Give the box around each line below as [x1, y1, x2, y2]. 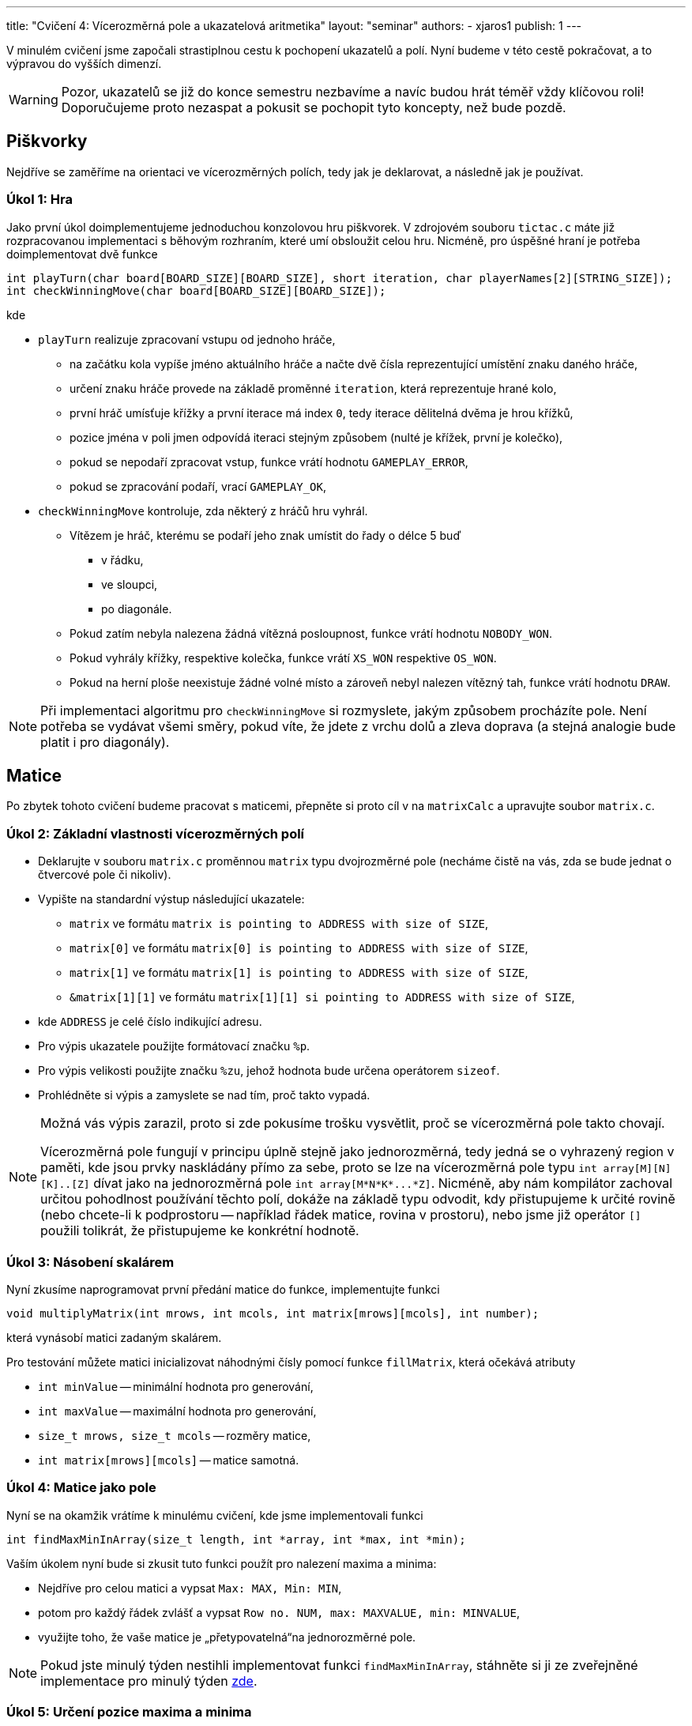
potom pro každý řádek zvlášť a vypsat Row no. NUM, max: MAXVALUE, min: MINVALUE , [38, 1605, 520, 1619]
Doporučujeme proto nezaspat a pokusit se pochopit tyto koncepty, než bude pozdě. [61, 100, 566, 115]
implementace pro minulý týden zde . [40, 1672, 258, 1689]
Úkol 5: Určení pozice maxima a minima [6, 1704, 252, 1720]
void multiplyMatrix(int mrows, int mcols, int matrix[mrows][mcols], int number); [6, 1306, 540, 1320]
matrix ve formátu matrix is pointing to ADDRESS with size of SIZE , [70, 917, 488, 931]
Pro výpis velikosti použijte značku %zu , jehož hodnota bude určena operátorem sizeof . [38, 1064, 500, 1078]
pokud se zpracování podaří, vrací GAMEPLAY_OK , [70, 479, 327, 493]
